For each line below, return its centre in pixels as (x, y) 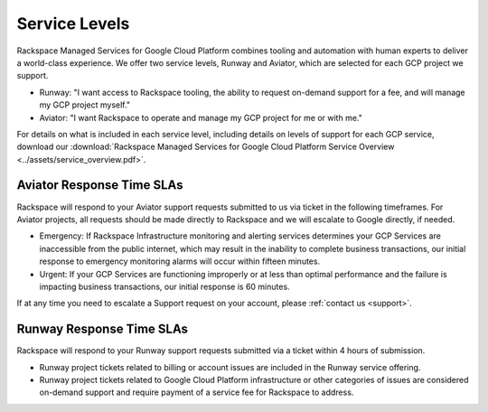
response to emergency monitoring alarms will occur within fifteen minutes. (180, 261)
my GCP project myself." (85, 105)
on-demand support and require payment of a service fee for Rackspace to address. (197, 392)
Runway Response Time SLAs (103, 329)
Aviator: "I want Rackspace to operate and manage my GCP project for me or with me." (201, 117)
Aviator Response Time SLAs (100, 185)
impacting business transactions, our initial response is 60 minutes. (164, 286)
